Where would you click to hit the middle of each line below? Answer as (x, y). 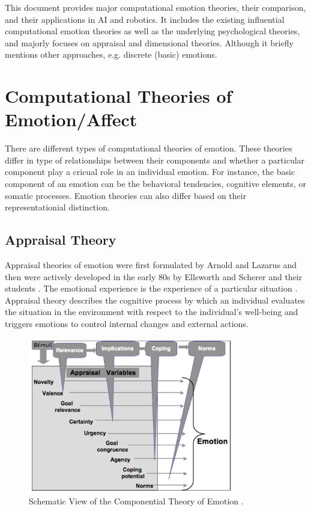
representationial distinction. (57, 207)
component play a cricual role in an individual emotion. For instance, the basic (150, 172)
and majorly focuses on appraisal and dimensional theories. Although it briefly (149, 42)
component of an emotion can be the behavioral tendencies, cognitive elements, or (155, 184)
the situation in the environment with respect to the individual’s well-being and (152, 312)
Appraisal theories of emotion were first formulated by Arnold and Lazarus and (151, 265)
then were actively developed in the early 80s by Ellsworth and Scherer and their (154, 276)
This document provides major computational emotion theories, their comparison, (155, 7)
